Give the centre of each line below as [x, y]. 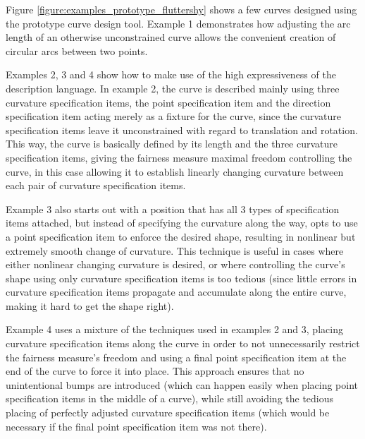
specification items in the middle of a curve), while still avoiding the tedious [170, 398]
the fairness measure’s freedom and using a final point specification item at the [176, 357]
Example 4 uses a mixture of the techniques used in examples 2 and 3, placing [174, 329]
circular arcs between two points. [77, 50]
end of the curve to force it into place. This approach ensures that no [155, 371]
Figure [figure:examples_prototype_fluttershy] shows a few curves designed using [181, 9]
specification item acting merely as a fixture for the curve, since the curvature [174, 116]
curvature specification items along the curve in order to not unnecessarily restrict [183, 343]
